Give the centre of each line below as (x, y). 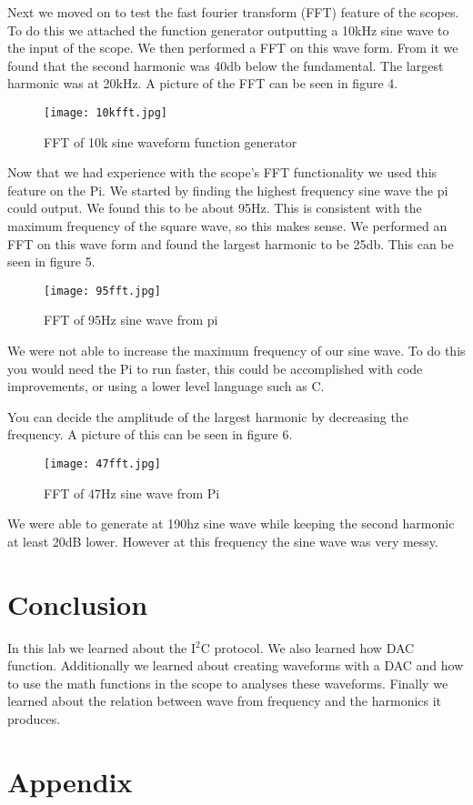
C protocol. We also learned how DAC (307, 647)
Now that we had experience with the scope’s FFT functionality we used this (222, 172)
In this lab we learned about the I (102, 647)
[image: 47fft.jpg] (102, 464)
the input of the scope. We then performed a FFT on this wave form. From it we (233, 48)
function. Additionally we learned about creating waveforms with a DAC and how (236, 665)
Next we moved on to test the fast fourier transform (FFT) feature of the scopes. (233, 12)
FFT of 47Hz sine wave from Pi (132, 493)
